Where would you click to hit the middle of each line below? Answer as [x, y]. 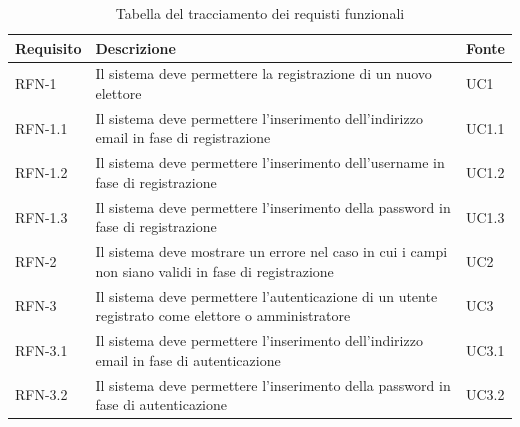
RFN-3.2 [41, 394]
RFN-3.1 [41, 349]
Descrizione [135, 47]
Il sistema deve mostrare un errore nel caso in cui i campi [271, 251]
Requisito [48, 47]
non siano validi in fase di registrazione [214, 270]
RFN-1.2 [41, 172]
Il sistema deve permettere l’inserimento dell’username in [270, 162]
